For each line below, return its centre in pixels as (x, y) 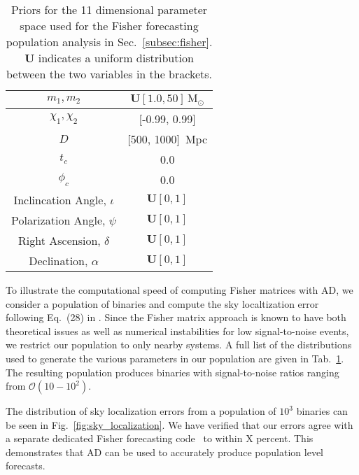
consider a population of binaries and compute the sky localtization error (162, 303)
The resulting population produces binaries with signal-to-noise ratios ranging (173, 372)
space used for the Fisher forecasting (109, 26)
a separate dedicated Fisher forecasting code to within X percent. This (160, 438)
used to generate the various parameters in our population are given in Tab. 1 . (175, 358)
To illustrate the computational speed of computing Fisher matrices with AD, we (179, 289)
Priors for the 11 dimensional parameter (109, 9)
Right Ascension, (59, 240)
